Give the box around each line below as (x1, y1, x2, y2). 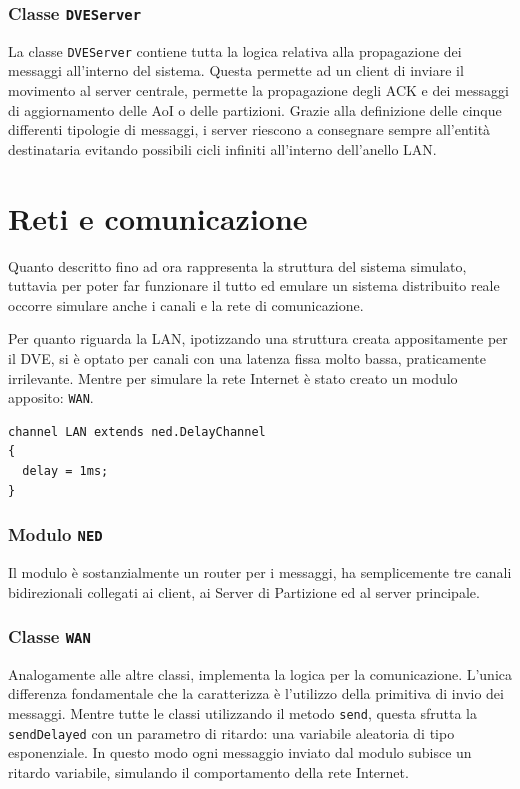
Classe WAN (8, 624, 91, 649)
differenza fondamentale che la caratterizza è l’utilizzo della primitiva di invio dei (8, 683, 504, 704)
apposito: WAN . (8, 387, 94, 408)
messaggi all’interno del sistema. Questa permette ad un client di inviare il (8, 60, 464, 81)
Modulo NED (8, 522, 103, 547)
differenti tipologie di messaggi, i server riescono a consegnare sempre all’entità (8, 119, 491, 140)
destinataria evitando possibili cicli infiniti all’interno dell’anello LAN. (8, 138, 437, 159)
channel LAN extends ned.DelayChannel (8, 424, 266, 439)
